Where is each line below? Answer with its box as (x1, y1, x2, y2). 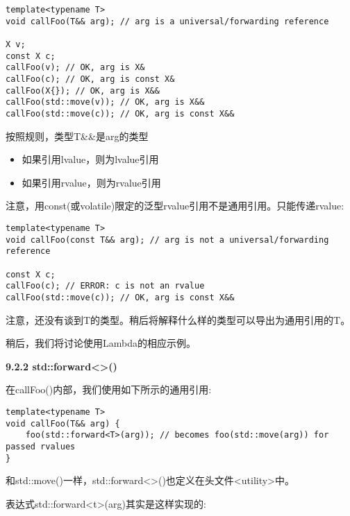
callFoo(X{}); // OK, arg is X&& (6, 85, 160, 96)
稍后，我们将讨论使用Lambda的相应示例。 (6, 336, 196, 350)
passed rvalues (6, 441, 76, 452)
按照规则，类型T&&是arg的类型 (6, 128, 149, 143)
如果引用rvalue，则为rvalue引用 (22, 175, 161, 189)
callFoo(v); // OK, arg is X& (6, 62, 145, 73)
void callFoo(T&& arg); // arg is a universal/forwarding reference (6, 16, 329, 26)
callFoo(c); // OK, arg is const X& (6, 74, 175, 84)
